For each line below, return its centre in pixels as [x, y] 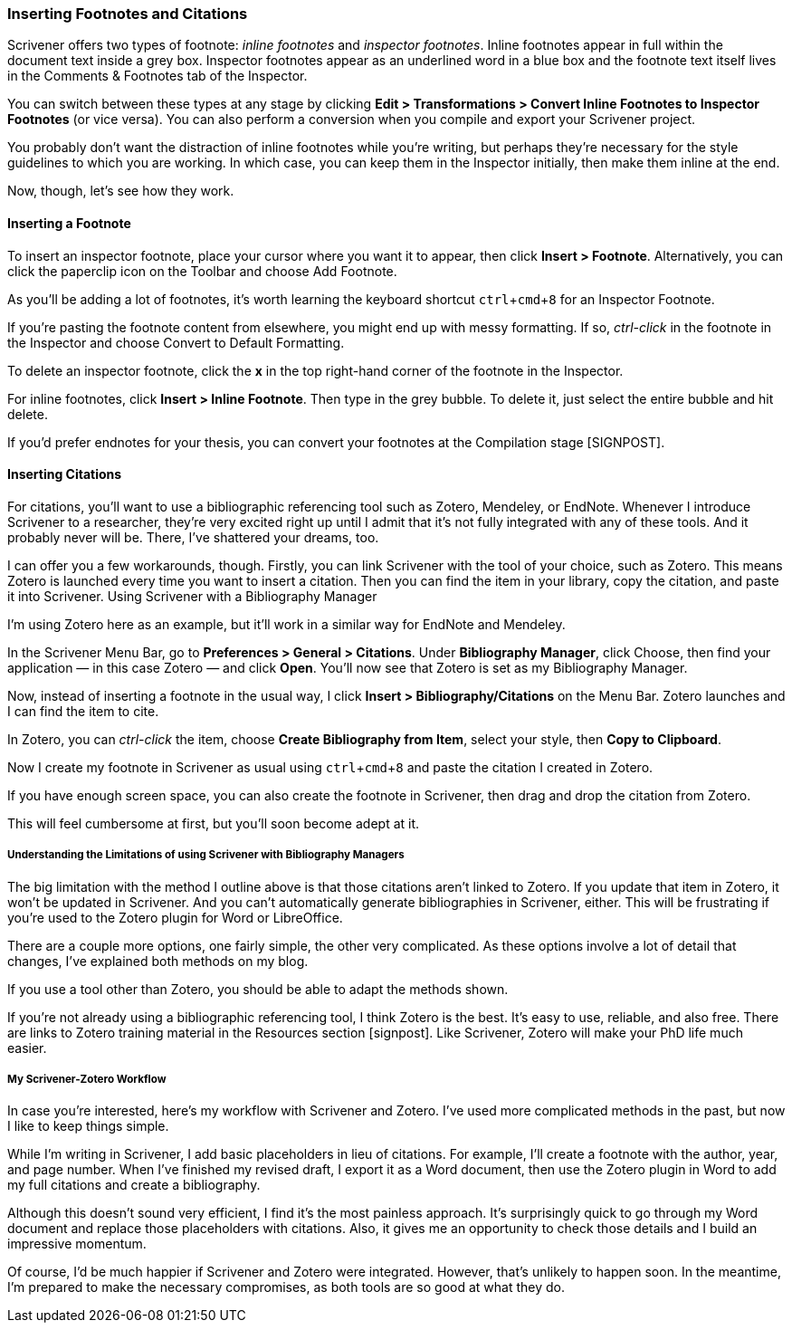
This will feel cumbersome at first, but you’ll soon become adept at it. [214, 823]
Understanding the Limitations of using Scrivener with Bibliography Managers [206, 855]
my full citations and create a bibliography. [134, 1185]
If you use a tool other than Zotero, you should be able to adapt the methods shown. [258, 989]
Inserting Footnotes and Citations [128, 14]
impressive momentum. [77, 1244]
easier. [27, 1048]
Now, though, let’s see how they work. [121, 191]
